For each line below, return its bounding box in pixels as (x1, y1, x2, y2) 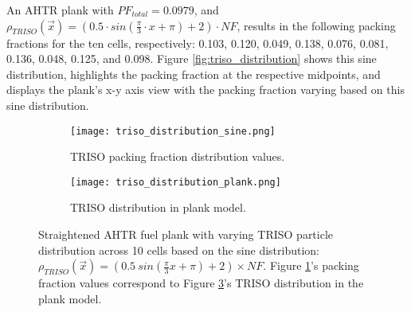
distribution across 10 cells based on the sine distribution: (38, 241, 320, 258)
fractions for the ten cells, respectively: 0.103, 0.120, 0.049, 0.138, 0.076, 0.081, (6, 34, 389, 51)
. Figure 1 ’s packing (263, 257, 359, 274)
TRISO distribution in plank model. (70, 199, 246, 216)
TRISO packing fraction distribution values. (70, 148, 285, 165)
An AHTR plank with (6, 2, 114, 18)
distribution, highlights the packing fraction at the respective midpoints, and (6, 65, 381, 82)
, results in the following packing (237, 17, 396, 33)
